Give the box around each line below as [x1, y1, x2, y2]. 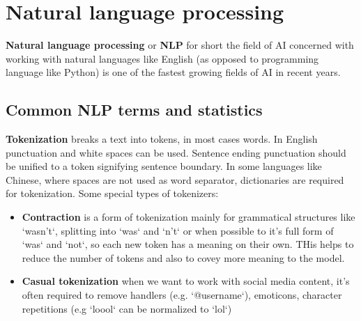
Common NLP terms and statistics [6, 99, 263, 120]
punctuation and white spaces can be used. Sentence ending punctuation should [6, 145, 346, 159]
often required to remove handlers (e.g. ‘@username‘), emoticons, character [22, 288, 342, 302]
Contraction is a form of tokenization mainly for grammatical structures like [22, 210, 355, 224]
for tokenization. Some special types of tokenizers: [6, 186, 219, 201]
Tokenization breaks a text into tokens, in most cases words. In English [6, 132, 318, 146]
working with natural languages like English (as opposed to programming [6, 51, 319, 65]
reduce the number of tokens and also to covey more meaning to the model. [22, 250, 345, 265]
